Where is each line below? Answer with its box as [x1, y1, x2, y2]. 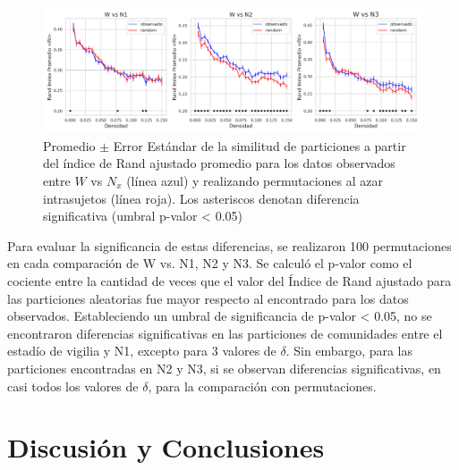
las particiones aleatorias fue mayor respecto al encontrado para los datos [7, 289, 409, 307]
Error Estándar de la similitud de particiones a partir [113, 136, 406, 155]
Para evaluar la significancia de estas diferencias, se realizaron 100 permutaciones [7, 236, 452, 255]
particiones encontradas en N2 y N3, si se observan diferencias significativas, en [7, 358, 441, 377]
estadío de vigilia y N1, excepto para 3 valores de [7, 341, 276, 360]
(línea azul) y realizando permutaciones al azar [126, 171, 383, 189]
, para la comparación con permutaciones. [148, 376, 377, 395]
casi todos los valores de [7, 376, 139, 395]
